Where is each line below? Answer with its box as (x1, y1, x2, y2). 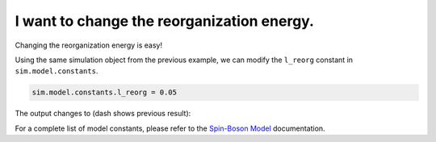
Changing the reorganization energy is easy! (15, 40, 163, 50)
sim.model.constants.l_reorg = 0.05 (31, 88, 178, 97)
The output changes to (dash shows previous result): (15, 109, 191, 119)
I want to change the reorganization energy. (15, 12, 315, 30)
